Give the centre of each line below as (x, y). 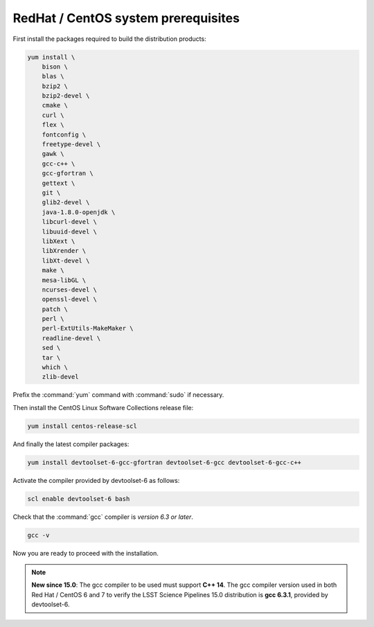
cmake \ (55, 105)
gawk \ (53, 154)
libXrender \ (64, 251)
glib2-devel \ (66, 202)
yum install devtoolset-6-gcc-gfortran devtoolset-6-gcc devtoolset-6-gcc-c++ (164, 462)
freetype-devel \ (71, 144)
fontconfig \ (64, 134)
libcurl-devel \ (69, 222)
